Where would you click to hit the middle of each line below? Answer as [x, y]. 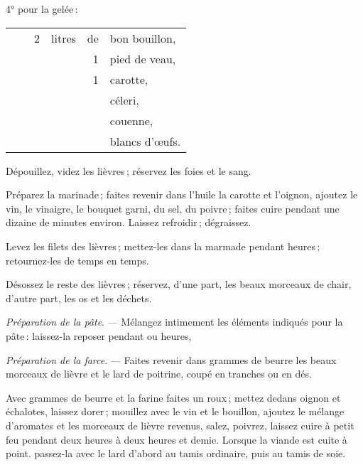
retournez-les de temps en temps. [77, 260]
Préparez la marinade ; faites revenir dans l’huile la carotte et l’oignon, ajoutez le [182, 194]
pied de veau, [143, 58]
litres [64, 38]
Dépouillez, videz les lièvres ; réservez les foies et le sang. [129, 170]
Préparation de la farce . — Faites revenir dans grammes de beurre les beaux [171, 359]
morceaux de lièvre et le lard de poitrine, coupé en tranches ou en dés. [159, 374]
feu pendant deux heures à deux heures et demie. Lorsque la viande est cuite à [177, 439]
